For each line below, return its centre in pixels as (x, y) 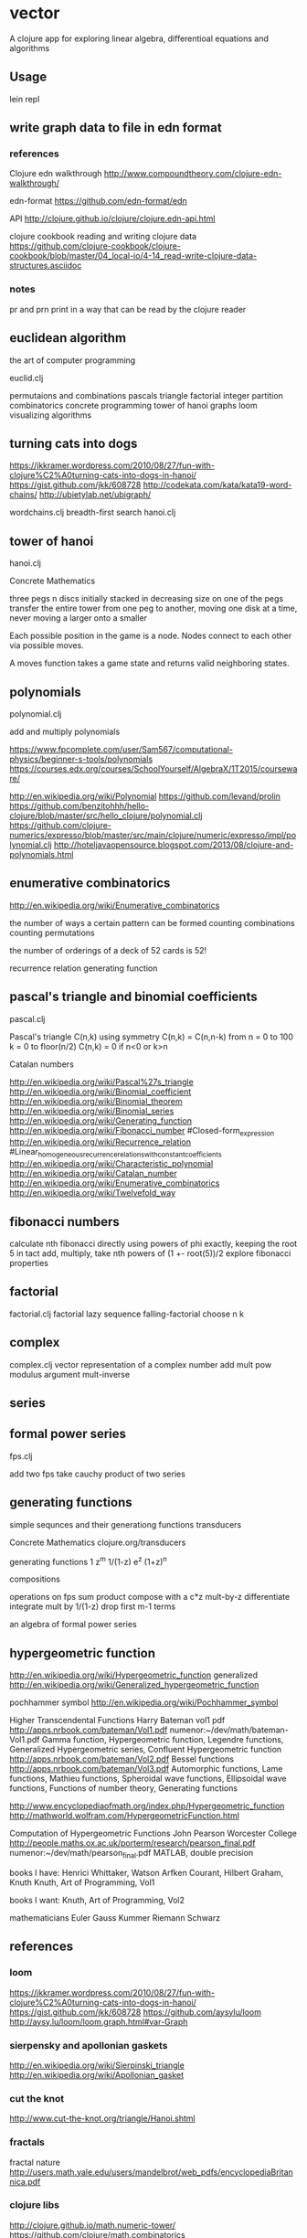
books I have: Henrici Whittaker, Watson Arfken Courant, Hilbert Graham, (147, 1872)
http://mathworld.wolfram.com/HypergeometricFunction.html (125, 1816)
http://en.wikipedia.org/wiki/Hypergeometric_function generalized (134, 1675)
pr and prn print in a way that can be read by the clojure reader (128, 309)
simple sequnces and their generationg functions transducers (126, 1524)
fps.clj (21, 1455)
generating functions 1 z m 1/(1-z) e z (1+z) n (88, 1561)
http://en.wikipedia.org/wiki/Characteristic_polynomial (111, 1164)
